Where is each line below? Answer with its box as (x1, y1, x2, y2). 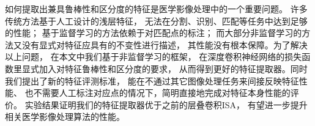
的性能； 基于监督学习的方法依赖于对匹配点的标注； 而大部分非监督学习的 (5, 26, 302, 39)
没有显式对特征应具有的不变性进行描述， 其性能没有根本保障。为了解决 (21, 38, 308, 51)
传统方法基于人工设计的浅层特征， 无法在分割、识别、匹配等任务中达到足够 (5, 14, 308, 27)
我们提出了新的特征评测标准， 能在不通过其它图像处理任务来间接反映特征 (5, 74, 299, 87)
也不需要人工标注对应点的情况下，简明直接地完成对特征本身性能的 (24, 86, 291, 99)
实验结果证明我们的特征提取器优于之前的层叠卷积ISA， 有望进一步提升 (24, 98, 308, 111)
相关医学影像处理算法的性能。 (5, 110, 125, 123)
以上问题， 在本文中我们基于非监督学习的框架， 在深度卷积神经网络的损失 (5, 50, 302, 63)
